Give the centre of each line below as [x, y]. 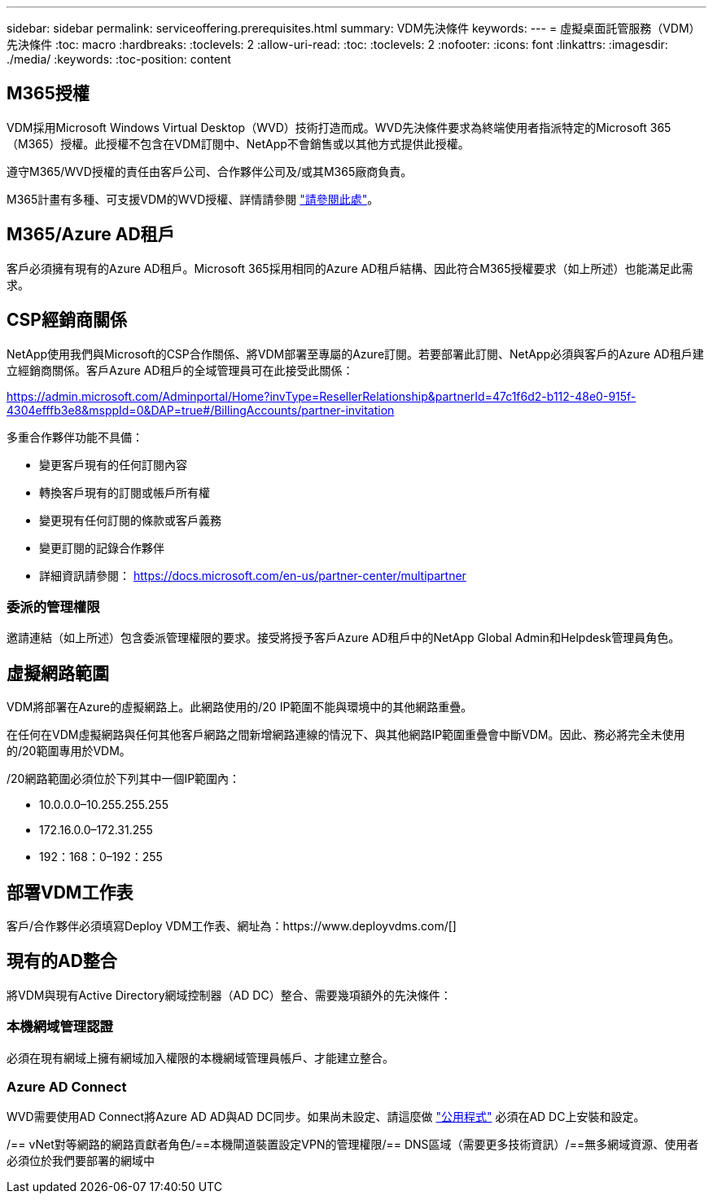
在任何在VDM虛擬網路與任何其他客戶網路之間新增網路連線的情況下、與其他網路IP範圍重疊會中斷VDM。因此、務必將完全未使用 [346, 735]
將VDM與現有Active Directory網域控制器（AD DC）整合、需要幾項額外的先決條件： [229, 995]
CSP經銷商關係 [67, 320]
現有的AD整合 [62, 961]
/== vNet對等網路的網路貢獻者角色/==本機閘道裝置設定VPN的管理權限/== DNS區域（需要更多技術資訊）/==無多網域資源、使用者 [353, 1145]
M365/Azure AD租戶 [91, 235]
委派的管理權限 [53, 607]
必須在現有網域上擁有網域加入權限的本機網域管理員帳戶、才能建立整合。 [200, 1057]
